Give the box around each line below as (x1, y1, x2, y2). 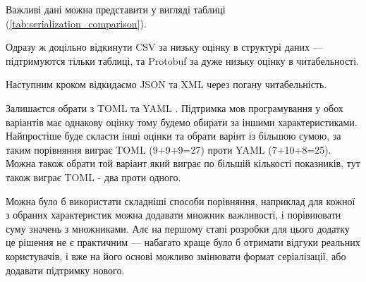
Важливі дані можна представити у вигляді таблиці (6, 2, 226, 16)
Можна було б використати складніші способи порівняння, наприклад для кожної (6, 193, 355, 208)
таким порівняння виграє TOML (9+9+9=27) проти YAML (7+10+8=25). (6, 142, 331, 157)
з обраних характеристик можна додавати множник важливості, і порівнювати (6, 207, 341, 222)
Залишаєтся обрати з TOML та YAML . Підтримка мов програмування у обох (6, 100, 343, 115)
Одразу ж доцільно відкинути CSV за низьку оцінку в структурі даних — (6, 39, 323, 54)
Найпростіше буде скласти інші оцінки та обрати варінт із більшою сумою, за (6, 128, 341, 143)
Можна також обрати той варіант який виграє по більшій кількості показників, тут (6, 156, 360, 171)
